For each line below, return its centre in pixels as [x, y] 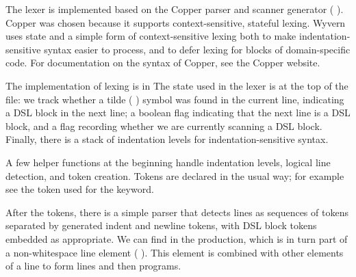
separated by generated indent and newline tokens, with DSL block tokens [161, 225]
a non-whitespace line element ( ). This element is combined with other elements [175, 252]
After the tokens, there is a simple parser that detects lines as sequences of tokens [177, 212]
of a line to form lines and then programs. [93, 266]
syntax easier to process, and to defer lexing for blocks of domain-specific [197, 49]
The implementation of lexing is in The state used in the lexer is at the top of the [177, 85]
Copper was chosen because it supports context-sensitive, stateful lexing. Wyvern [176, 22]
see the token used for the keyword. [80, 189]
